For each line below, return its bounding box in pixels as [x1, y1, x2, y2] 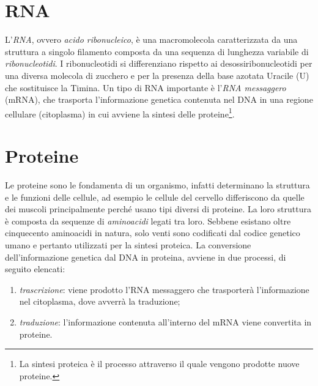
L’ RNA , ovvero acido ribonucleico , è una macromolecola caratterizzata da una [5, 33, 298, 46]
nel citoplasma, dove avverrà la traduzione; [19, 295, 180, 308]
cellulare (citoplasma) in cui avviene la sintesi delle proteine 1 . [5, 105, 235, 120]
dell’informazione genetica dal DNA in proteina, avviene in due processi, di [5, 250, 286, 263]
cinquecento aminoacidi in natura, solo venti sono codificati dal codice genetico [5, 226, 300, 239]
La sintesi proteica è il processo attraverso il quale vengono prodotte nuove [19, 357, 300, 370]
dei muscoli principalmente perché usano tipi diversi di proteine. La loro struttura [5, 202, 311, 215]
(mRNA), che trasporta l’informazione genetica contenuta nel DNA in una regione [5, 93, 313, 106]
